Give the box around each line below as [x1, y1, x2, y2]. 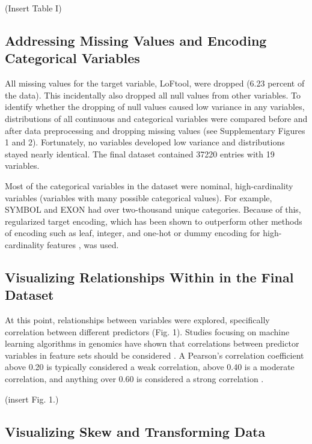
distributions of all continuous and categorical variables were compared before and [5, 112, 308, 124]
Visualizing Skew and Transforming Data [5, 422, 266, 440]
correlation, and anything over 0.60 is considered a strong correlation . [5, 373, 264, 385]
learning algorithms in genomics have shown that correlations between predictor [5, 337, 299, 350]
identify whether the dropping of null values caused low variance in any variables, [5, 100, 305, 113]
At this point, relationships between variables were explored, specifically [5, 314, 270, 326]
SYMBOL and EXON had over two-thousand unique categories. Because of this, [5, 203, 301, 216]
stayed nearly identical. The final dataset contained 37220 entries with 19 [5, 147, 275, 160]
